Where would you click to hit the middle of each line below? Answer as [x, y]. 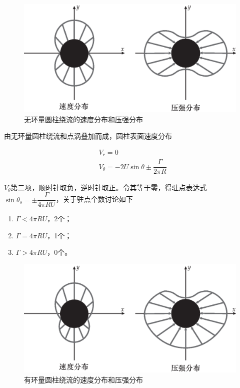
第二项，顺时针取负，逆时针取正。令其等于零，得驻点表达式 [109, 187]
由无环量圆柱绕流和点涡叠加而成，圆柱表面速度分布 [88, 136]
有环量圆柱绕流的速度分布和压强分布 [83, 379]
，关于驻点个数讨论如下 [94, 199]
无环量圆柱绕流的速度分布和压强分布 [83, 119]
